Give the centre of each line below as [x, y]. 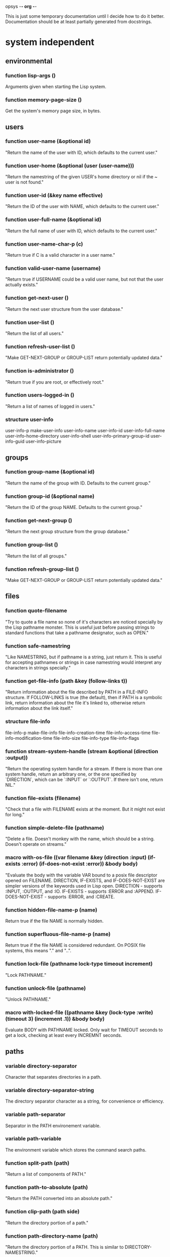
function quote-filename [36, 611]
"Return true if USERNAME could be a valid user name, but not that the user [84, 279]
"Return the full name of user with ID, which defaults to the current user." [81, 231]
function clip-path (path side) [42, 1212]
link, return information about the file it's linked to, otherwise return [75, 703]
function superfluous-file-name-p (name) [58, 934]
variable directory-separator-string [50, 1090]
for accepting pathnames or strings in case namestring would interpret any [83, 662]
